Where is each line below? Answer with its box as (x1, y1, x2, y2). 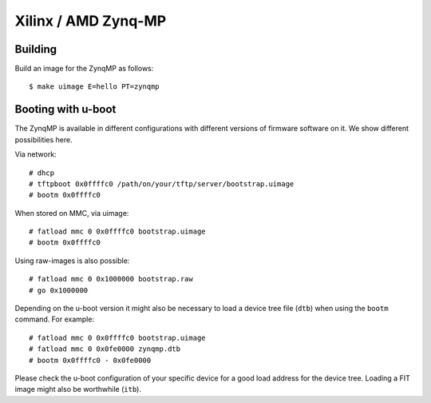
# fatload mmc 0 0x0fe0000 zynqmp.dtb (29, 345, 181, 353)
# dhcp (29, 168, 55, 178)
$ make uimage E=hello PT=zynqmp (29, 82, 160, 91)
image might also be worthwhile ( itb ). (14, 385, 141, 394)
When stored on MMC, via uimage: (14, 208, 129, 217)
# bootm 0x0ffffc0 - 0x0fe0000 (29, 356, 152, 365)
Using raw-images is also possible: (14, 256, 130, 265)
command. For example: (14, 314, 95, 324)
